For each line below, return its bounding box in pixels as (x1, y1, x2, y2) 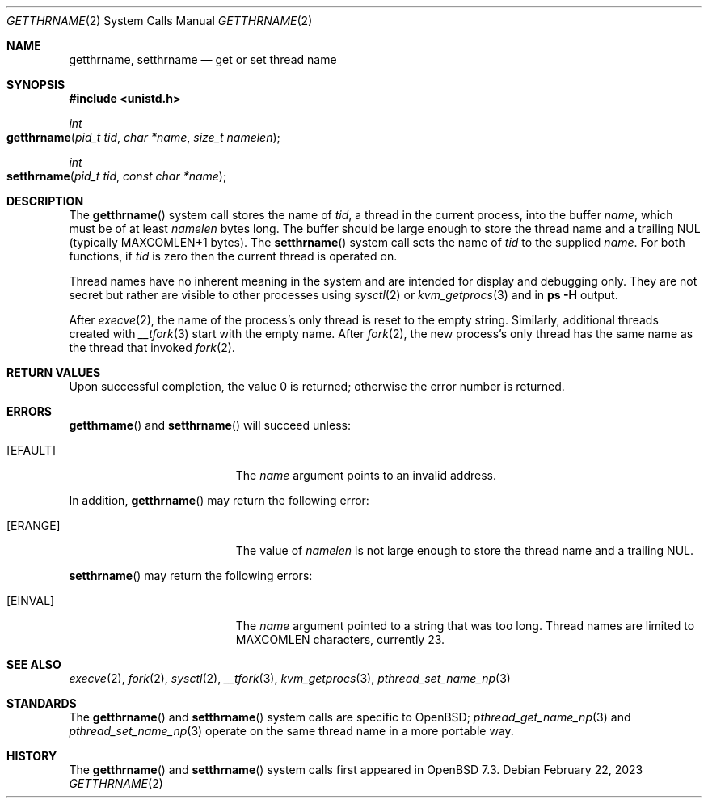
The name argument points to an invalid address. (235, 468, 497, 482)
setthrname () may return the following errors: (69, 569, 313, 582)
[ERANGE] (6, 518, 61, 532)
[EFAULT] (6, 443, 57, 457)
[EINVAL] (6, 594, 55, 607)
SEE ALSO (6, 658, 61, 671)
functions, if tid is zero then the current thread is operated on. (69, 249, 398, 263)
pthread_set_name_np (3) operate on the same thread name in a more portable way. (69, 724, 514, 738)
